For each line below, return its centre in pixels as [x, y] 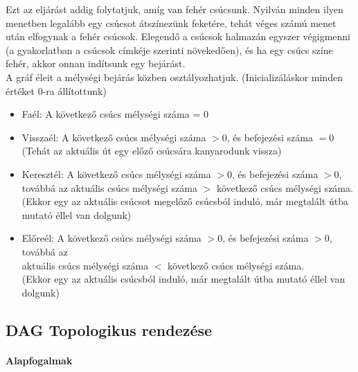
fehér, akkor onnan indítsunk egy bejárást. [96, 63]
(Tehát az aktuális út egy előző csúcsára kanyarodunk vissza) [152, 151]
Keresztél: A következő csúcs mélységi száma [116, 174]
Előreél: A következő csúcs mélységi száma [111, 238]
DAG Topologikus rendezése [109, 329]
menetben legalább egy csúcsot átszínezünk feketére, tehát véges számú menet [171, 23]
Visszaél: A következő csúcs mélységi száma [114, 137]
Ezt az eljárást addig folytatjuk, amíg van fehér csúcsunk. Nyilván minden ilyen [174, 9]
